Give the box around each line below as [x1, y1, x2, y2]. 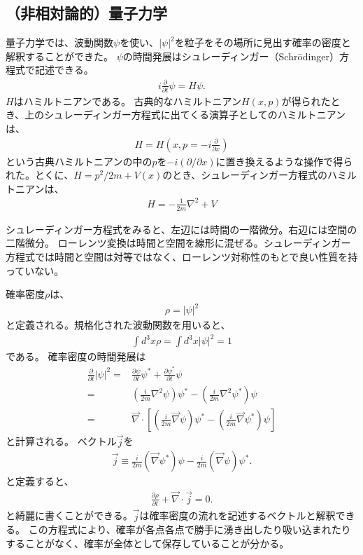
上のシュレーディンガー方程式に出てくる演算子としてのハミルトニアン [24, 107, 346, 122]
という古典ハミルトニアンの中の [6, 153, 152, 168]
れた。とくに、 [6, 167, 74, 182]
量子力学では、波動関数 [6, 35, 113, 50]
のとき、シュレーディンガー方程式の [162, 167, 328, 182]
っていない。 [6, 263, 64, 277]
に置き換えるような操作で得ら [215, 153, 353, 168]
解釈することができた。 [6, 48, 113, 63]
